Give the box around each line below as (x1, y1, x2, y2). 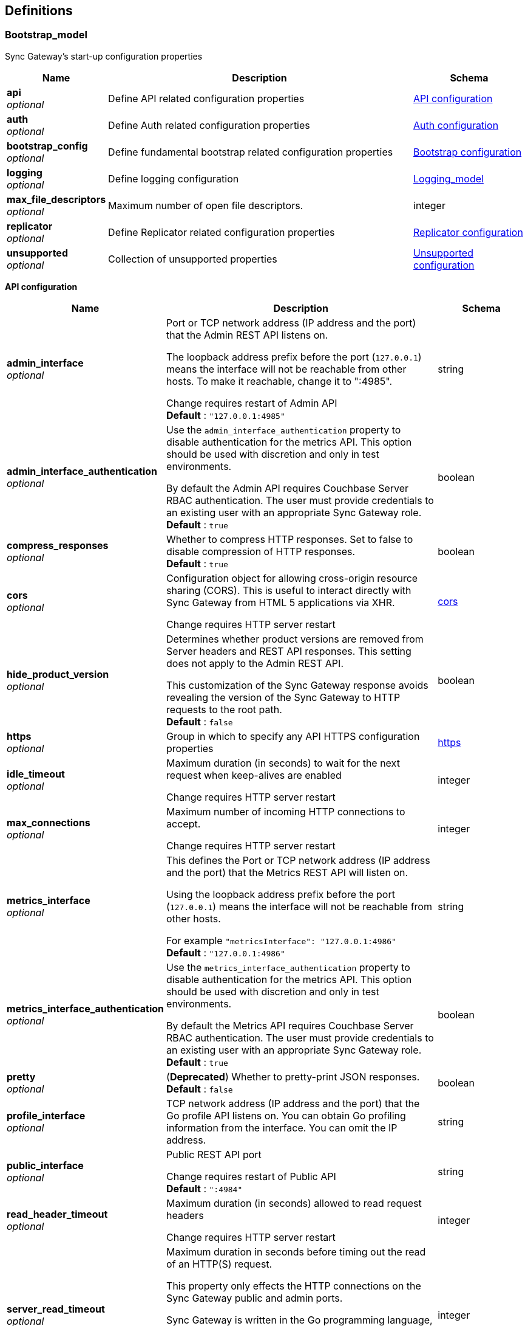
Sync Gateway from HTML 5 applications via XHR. (166, 596, 395, 609)
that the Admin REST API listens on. (166, 328, 328, 341)
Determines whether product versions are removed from (166, 632, 424, 645)
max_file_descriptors (7, 193, 106, 205)
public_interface (7, 1159, 84, 1172)
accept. (166, 817, 201, 830)
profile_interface (7, 1109, 86, 1122)
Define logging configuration (108, 172, 239, 185)
